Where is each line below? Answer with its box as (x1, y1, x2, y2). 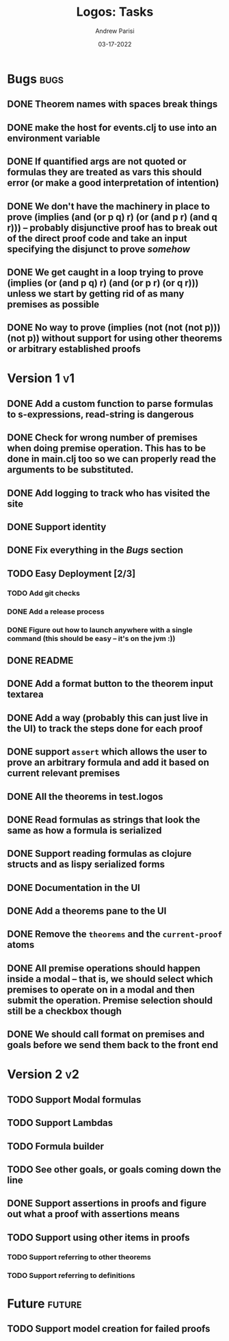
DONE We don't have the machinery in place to (7, 200, 211, 212)
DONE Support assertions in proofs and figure (7, 1198, 207, 1210)
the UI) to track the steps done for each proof (7, 723, 203, 734)
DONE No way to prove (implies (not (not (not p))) (7, 322, 221, 334)
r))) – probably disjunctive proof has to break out (7, 222, 217, 234)
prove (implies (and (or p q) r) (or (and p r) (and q (7, 211, 217, 223)
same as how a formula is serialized (7, 825, 162, 836)
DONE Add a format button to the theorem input (7, 678, 213, 690)
